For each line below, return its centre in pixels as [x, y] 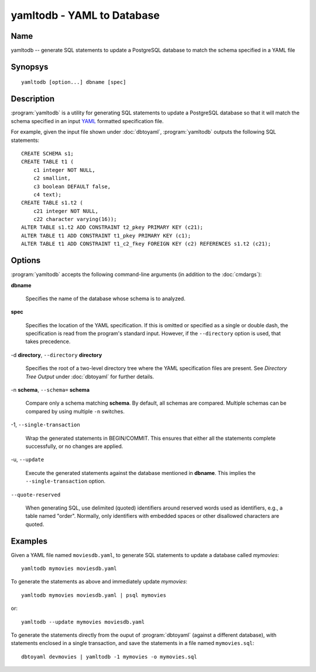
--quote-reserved [36, 495]
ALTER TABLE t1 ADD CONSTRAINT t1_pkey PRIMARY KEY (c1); [106, 235]
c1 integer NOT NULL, [64, 170]
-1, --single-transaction [45, 425]
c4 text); [47, 194]
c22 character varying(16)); [75, 219]
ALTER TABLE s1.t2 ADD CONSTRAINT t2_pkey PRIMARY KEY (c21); [112, 228]
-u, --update [28, 460]
